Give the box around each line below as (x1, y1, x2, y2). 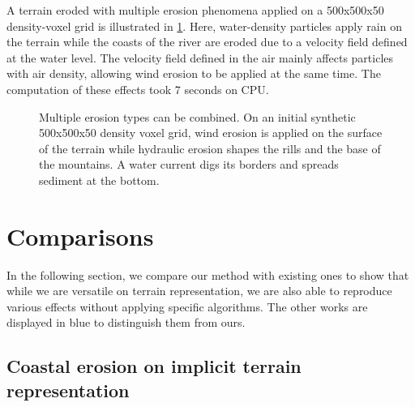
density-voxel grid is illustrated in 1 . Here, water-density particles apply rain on (6, 17, 402, 34)
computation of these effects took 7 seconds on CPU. (6, 80, 269, 97)
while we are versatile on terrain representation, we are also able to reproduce (6, 282, 392, 299)
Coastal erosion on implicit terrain (6, 353, 302, 379)
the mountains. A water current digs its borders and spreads (39, 156, 339, 173)
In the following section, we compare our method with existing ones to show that (6, 266, 409, 283)
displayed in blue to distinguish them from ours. (6, 314, 246, 331)
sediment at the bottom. (39, 171, 160, 188)
